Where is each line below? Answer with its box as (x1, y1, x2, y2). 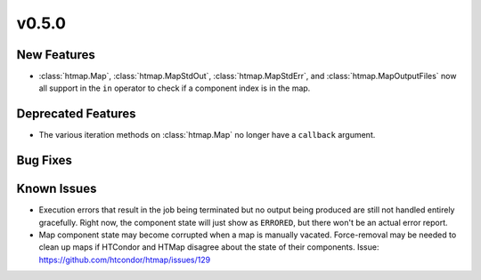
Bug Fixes (16, 153, 73, 168)
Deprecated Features (16, 107, 137, 122)
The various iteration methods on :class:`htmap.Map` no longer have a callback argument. (38, 130, 376, 140)
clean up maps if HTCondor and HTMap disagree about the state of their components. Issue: (38, 242, 379, 252)
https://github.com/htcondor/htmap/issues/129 (38, 254, 211, 265)
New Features (16, 47, 95, 62)
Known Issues (16, 181, 97, 196)
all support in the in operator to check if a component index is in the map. (38, 83, 311, 93)
